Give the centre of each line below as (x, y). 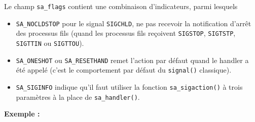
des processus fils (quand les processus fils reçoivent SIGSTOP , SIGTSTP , (126, 33)
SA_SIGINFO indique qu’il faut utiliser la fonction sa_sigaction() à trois (129, 86)
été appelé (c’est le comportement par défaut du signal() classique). (124, 70)
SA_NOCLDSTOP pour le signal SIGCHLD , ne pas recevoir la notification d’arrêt (134, 23)
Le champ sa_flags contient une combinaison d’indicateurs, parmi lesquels (121, 6)
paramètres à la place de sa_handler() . (78, 97)
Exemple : (22, 114)
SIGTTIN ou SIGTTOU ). (50, 43)
